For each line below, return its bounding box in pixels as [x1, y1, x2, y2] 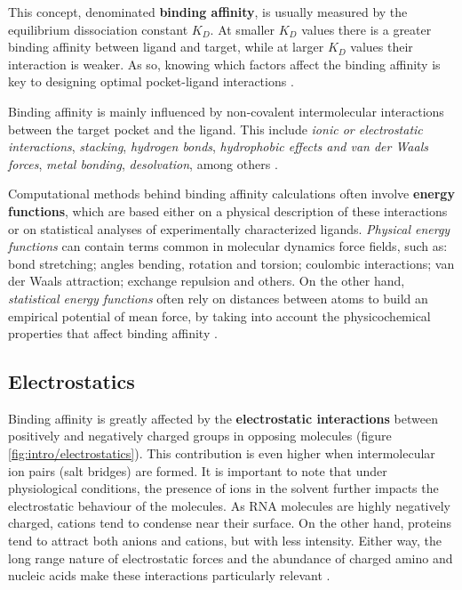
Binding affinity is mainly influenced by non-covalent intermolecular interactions [8, 101, 444, 120]
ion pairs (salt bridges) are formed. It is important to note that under [8, 461, 387, 480]
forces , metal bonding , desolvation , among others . [8, 154, 278, 173]
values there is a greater [301, 20, 432, 38]
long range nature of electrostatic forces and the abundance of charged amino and [8, 548, 453, 567]
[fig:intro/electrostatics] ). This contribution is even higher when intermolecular [8, 444, 435, 463]
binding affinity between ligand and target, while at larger [8, 37, 324, 56]
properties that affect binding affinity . [8, 324, 218, 343]
